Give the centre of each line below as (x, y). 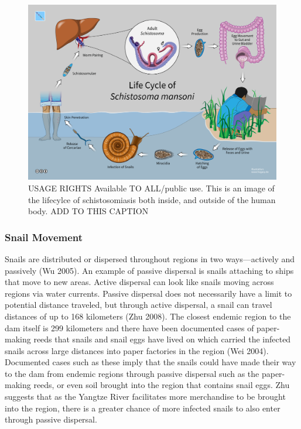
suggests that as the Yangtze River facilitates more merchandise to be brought (145, 397)
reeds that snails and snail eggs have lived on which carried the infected (162, 339)
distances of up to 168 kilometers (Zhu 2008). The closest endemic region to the (148, 316)
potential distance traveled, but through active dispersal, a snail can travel (138, 305)
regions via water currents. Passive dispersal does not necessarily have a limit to (148, 293)
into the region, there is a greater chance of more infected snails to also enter (143, 408)
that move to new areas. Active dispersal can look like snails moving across (139, 282)
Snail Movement (44, 237)
